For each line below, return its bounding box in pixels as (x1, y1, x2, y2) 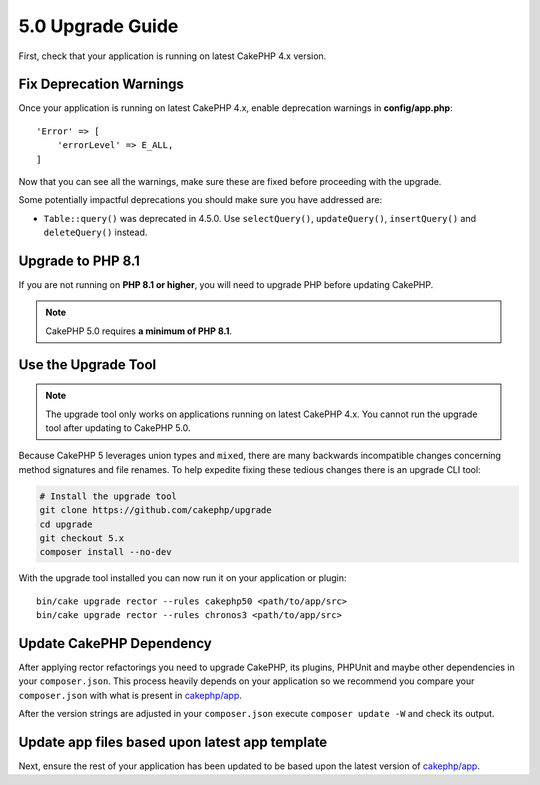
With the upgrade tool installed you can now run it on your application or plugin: (18, 572, 347, 584)
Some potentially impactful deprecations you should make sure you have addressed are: (18, 194, 383, 206)
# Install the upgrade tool (39, 490, 177, 502)
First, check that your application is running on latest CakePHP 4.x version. (18, 50, 327, 62)
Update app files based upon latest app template (18, 734, 328, 751)
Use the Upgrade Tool (18, 356, 157, 373)
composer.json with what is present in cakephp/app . (18, 689, 242, 701)
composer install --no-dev (39, 546, 172, 558)
